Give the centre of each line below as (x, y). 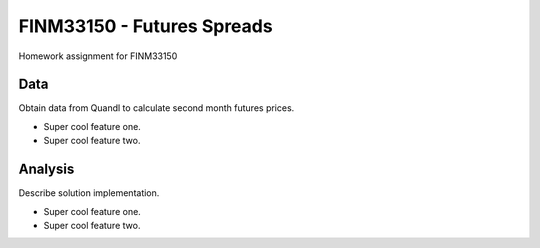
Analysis (46, 169)
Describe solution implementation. (89, 193)
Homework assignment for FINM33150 (98, 56)
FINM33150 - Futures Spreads (146, 26)
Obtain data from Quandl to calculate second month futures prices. (156, 108)
